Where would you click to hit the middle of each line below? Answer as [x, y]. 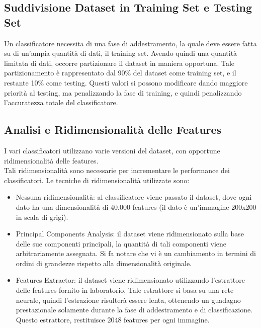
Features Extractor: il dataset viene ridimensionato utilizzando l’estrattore [130, 280]
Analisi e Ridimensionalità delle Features [113, 130]
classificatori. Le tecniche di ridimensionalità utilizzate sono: [97, 180]
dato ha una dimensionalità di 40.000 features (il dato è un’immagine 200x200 [136, 207]
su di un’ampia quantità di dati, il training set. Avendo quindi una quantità [121, 53]
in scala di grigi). [42, 217]
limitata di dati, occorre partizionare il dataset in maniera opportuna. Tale [119, 63]
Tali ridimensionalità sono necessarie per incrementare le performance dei [117, 170]
